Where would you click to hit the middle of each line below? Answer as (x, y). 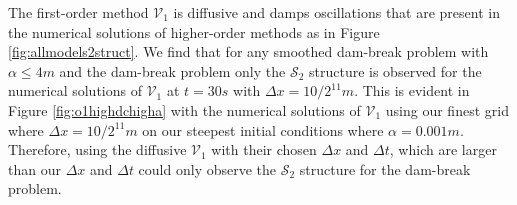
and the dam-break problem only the (172, 70)
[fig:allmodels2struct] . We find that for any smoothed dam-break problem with (248, 51)
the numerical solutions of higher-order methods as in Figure (194, 31)
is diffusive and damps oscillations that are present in (336, 12)
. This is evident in (412, 90)
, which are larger (443, 149)
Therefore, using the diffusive (97, 149)
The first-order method (78, 12)
